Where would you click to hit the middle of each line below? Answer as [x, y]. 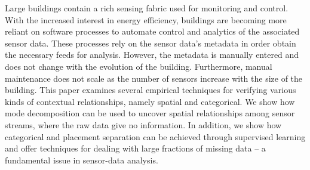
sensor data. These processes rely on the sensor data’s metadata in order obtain [151, 43]
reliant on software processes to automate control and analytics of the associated [152, 31]
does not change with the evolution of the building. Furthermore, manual [139, 66]
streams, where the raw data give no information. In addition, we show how [143, 124]
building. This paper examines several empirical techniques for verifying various [151, 90]
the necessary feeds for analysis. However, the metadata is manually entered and [152, 55]
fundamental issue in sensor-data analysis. [82, 160]
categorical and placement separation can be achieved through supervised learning [155, 136]
